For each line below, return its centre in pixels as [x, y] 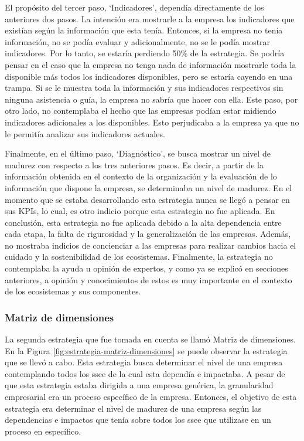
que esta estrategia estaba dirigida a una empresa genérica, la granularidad [139, 385]
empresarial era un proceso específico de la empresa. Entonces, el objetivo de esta [151, 397]
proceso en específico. [43, 431]
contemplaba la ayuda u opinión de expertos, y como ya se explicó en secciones [146, 268]
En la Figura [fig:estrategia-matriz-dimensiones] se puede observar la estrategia [146, 350]
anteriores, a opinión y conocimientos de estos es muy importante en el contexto [148, 279]
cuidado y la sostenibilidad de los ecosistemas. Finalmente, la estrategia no [139, 257]
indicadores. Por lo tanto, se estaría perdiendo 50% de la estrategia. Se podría [145, 53]
